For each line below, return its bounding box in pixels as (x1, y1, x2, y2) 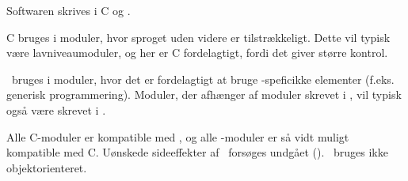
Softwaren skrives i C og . (6, 2, 131, 18)
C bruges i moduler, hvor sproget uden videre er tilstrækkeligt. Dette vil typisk (6, 28, 391, 45)
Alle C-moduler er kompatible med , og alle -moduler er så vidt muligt (6, 128, 349, 145)
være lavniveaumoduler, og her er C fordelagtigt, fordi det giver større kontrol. (6, 44, 388, 61)
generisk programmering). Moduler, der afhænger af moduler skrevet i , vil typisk (6, 86, 402, 103)
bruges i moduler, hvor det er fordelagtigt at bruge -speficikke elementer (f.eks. (11, 70, 395, 87)
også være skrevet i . (6, 101, 106, 118)
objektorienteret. (6, 159, 87, 175)
